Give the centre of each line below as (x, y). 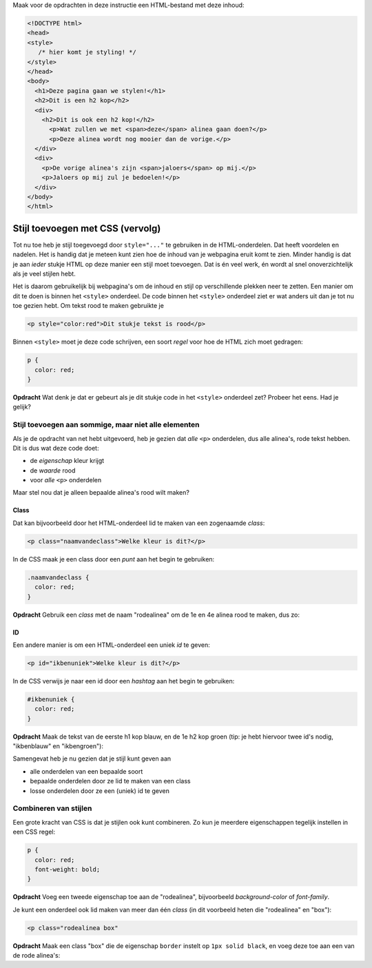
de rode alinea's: (37, 956)
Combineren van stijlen (52, 808)
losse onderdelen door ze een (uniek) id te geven (100, 791)
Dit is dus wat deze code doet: (56, 448)
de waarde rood (53, 470)
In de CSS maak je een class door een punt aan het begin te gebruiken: (114, 559)
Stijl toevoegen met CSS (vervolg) (87, 228)
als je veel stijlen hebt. (44, 274)
